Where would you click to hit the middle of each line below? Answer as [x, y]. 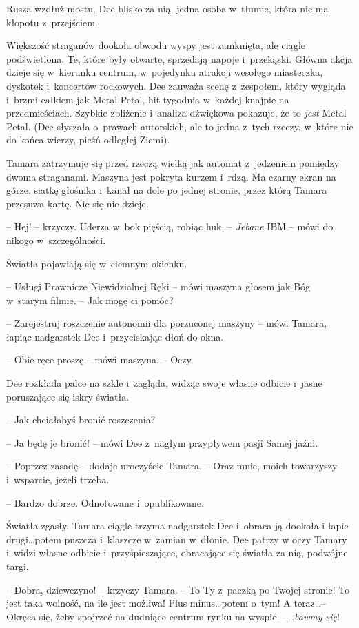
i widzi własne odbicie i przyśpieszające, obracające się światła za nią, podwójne [177, 553]
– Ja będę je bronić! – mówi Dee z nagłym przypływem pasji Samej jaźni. [162, 442]
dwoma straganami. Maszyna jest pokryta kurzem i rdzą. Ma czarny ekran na [171, 176]
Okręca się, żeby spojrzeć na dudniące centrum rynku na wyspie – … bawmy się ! [173, 616]
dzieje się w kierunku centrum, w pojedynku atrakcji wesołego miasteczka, [165, 72]
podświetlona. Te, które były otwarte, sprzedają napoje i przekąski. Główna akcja [179, 58]
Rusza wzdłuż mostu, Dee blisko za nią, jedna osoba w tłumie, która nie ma [167, 8]
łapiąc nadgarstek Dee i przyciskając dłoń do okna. [115, 336]
